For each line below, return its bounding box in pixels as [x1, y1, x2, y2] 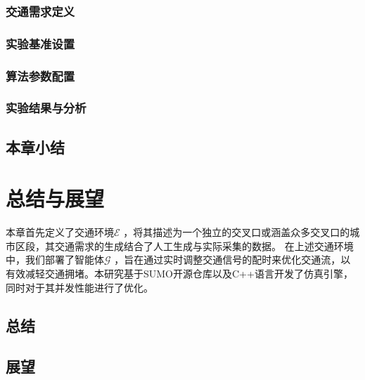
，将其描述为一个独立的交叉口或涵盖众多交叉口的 [123, 225, 350, 240]
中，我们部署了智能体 [6, 252, 104, 267]
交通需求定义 [6, 2, 75, 20]
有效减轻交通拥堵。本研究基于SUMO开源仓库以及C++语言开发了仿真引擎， [6, 266, 353, 281]
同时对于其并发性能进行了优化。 [6, 280, 153, 294]
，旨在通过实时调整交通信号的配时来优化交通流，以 [114, 252, 351, 267]
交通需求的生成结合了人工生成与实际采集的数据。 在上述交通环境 [54, 238, 354, 253]
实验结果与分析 [6, 99, 87, 117]
